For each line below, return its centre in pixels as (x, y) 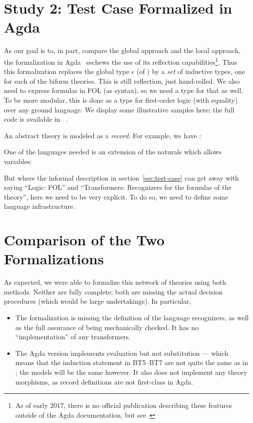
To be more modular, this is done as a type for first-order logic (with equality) (121, 100)
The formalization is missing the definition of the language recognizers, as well (132, 317)
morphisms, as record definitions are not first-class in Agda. (104, 381)
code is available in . (36, 119)
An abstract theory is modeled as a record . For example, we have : (103, 135)
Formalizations (54, 259)
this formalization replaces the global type (67, 71)
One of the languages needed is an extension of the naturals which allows (113, 152)
